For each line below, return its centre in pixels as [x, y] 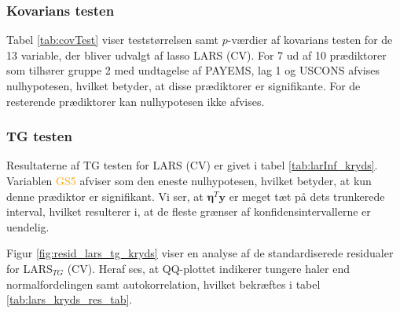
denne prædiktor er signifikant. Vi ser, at [105, 196]
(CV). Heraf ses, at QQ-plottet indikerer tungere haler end [208, 268]
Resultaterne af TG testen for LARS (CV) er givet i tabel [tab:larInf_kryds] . [192, 165]
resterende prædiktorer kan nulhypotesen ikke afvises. [136, 101]
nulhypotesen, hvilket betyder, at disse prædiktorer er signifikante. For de [183, 86]
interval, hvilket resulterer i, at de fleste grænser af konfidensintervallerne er [189, 211]
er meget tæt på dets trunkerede [307, 196]
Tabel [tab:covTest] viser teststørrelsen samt [113, 40]
